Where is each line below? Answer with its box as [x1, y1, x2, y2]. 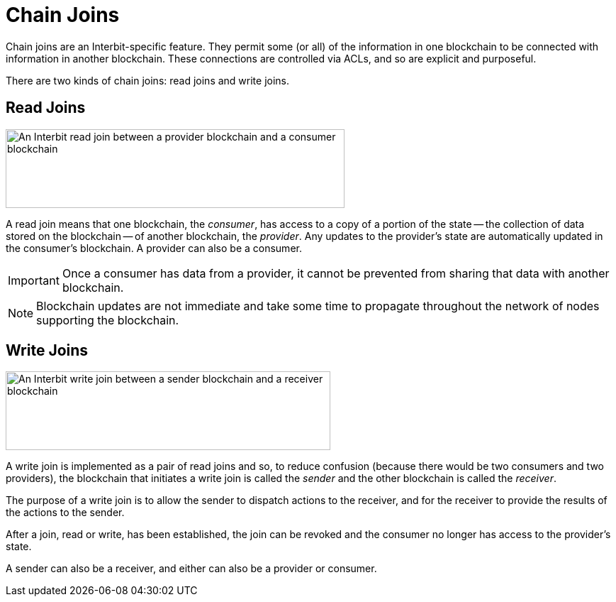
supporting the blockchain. [36, 312, 179, 327]
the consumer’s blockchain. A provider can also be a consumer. [6, 241, 302, 254]
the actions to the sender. [6, 506, 125, 519]
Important [8, 273, 60, 288]
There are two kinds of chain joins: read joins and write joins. [6, 74, 290, 87]
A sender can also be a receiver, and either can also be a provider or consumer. [6, 562, 377, 575]
